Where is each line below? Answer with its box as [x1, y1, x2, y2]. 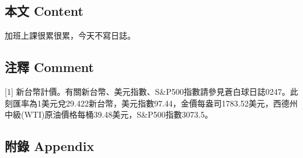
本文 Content [5, 2, 83, 20]
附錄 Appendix [5, 137, 95, 155]
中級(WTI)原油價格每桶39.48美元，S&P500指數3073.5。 [5, 108, 213, 121]
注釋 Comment [5, 58, 95, 76]
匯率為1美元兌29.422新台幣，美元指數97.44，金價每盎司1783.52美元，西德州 [12, 97, 298, 109]
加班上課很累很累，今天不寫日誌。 [5, 29, 135, 42]
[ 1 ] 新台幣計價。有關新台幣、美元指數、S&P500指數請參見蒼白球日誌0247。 [5, 85, 290, 97]
